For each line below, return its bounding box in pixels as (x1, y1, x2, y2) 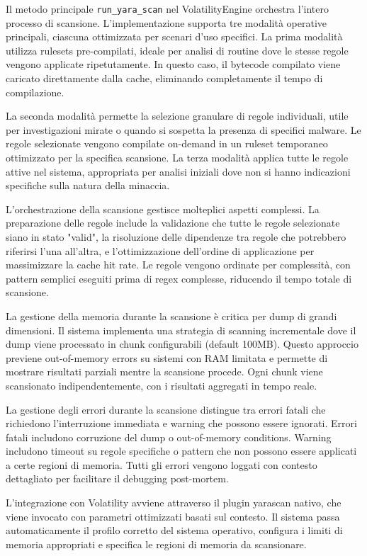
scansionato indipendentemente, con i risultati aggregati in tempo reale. (6, 378, 317, 392)
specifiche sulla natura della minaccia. (6, 178, 170, 193)
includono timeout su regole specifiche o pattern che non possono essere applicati (6, 443, 357, 458)
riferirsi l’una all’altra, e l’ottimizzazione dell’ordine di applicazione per (6, 243, 315, 258)
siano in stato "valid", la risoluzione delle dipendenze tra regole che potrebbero (6, 229, 346, 244)
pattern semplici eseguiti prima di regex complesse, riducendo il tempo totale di (6, 271, 352, 285)
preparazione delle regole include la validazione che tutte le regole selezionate (6, 215, 340, 230)
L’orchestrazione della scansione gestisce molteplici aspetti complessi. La (6, 201, 320, 216)
